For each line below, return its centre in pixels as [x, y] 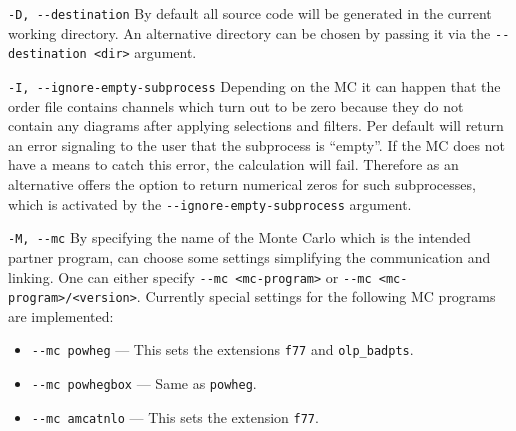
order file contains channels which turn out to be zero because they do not [236, 105]
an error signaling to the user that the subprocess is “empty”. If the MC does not [256, 144]
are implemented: [61, 315]
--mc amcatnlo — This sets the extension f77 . [175, 416]
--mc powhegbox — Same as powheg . [144, 383]
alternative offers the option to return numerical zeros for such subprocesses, [242, 184]
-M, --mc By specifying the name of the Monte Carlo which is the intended [239, 237]
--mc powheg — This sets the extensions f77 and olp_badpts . [222, 349]
